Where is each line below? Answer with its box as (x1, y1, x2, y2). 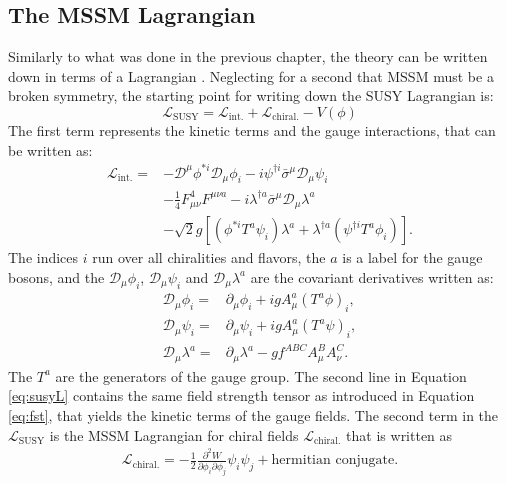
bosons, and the (8, 266, 105, 287)
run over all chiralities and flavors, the (92, 247, 326, 268)
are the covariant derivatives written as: (250, 266, 494, 287)
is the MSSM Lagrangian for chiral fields (49, 424, 299, 445)
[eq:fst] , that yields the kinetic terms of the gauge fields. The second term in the (8, 405, 499, 426)
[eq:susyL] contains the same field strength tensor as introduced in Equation (8, 385, 475, 406)
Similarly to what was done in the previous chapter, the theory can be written (8, 46, 488, 67)
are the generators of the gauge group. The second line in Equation (55, 365, 467, 386)
